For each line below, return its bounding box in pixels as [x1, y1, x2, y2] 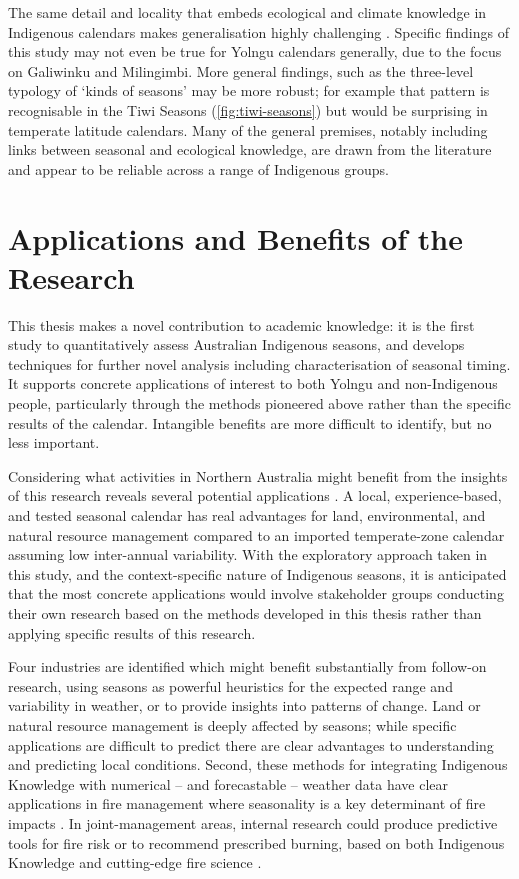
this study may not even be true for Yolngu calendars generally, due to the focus [8, 41, 502, 62]
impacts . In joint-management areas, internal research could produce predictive [8, 812, 498, 833]
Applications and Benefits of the [8, 217, 463, 258]
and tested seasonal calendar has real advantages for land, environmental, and [8, 505, 486, 525]
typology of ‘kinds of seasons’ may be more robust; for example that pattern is [8, 80, 490, 101]
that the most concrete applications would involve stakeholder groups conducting [8, 583, 504, 604]
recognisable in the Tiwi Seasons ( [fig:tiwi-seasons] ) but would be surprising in [8, 99, 488, 120]
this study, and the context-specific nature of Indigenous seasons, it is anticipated [8, 563, 507, 584]
